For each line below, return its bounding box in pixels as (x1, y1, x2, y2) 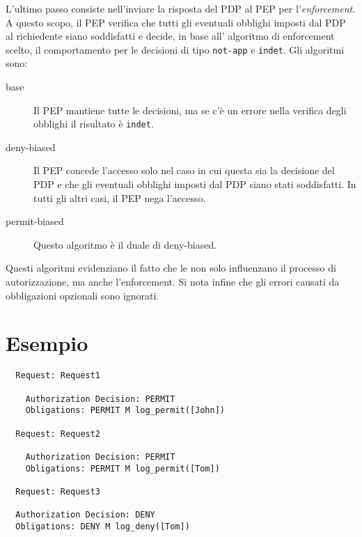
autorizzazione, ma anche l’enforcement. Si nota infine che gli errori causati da (6, 274, 340, 289)
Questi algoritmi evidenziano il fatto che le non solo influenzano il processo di (6, 260, 336, 275)
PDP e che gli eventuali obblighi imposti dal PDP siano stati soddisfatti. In (33, 177, 356, 192)
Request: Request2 (15, 428, 101, 439)
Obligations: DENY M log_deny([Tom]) (15, 521, 190, 531)
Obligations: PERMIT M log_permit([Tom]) (25, 463, 220, 474)
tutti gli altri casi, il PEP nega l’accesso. (33, 190, 206, 205)
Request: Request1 (15, 371, 101, 381)
